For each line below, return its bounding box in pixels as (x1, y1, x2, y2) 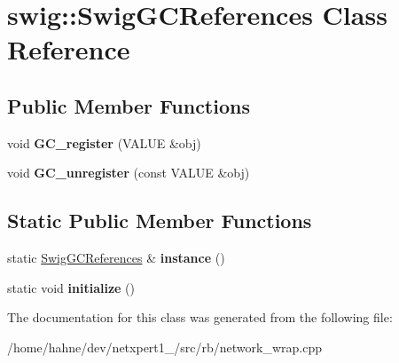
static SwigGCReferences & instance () (7, 249, 225, 267)
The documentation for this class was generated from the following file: (7, 308, 393, 327)
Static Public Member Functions (7, 207, 312, 234)
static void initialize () (7, 278, 135, 296)
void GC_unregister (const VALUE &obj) (7, 163, 250, 182)
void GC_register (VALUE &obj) (7, 133, 201, 152)
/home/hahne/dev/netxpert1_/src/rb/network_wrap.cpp (7, 337, 322, 356)
